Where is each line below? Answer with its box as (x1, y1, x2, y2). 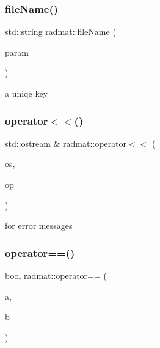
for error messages (5, 219, 73, 232)
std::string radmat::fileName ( (5, 25, 116, 38)
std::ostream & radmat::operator (5, 136, 127, 149)
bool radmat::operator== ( (5, 269, 107, 281)
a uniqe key (5, 87, 48, 99)
